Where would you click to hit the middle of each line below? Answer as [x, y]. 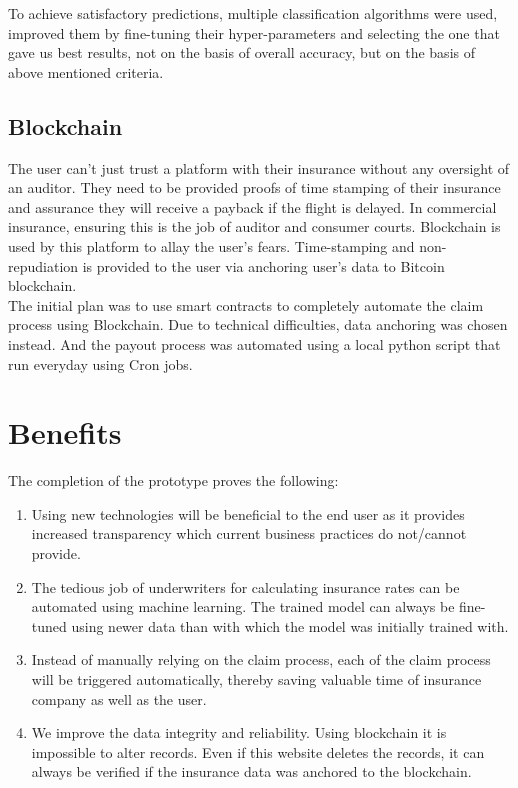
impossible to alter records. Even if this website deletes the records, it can [258, 751]
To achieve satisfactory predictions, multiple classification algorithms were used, [253, 13]
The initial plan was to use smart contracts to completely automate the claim [246, 304]
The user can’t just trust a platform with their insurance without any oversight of [259, 167]
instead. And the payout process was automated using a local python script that [254, 343]
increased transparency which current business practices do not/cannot [249, 533]
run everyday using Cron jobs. [100, 363]
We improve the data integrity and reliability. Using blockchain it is [239, 732]
